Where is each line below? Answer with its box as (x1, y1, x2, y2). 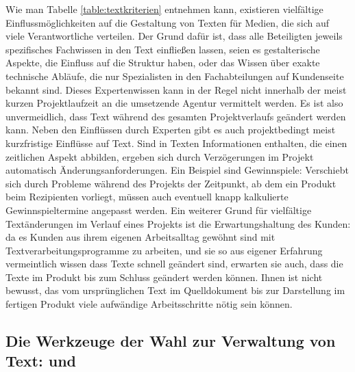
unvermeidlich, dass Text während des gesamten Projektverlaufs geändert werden (5, 109, 346, 123)
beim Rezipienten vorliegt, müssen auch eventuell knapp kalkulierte (5, 189, 289, 204)
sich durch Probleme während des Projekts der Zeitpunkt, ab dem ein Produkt (5, 176, 336, 190)
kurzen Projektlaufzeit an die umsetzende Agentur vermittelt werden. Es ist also (5, 96, 343, 110)
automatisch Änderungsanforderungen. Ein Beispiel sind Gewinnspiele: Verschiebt (5, 163, 349, 177)
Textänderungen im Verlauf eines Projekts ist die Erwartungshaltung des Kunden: (5, 216, 351, 230)
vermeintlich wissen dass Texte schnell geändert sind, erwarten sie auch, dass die (5, 256, 343, 271)
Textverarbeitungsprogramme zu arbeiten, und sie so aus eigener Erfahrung (5, 243, 323, 257)
